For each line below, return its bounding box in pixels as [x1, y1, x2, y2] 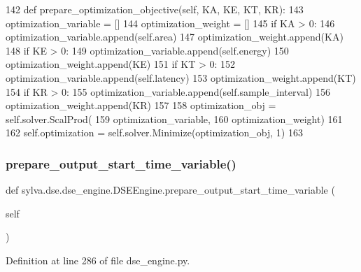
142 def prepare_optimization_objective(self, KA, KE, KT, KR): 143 [6, 2, 304, 16]
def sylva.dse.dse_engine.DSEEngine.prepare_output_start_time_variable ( [6, 182, 335, 197]
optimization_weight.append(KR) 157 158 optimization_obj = [6, 98, 276, 113]
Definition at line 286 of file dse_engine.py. [6, 252, 190, 267]
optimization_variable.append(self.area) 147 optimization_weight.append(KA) [6, 29, 344, 44]
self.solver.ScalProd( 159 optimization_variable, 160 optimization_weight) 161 [6, 111, 343, 126]
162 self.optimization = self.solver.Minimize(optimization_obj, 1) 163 [6, 125, 303, 140]
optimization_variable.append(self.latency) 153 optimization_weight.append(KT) [6, 70, 356, 85]
